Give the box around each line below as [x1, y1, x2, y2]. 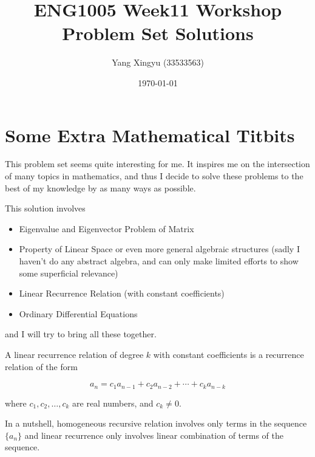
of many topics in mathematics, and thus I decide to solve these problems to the [5, 170, 303, 182]
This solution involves [5, 202, 86, 215]
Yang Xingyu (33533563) [112, 56, 204, 69]
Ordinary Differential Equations [19, 307, 138, 320]
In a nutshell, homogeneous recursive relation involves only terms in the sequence [5, 417, 307, 430]
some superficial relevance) [19, 266, 118, 279]
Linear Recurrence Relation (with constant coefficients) [19, 287, 225, 300]
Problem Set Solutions [62, 21, 254, 46]
